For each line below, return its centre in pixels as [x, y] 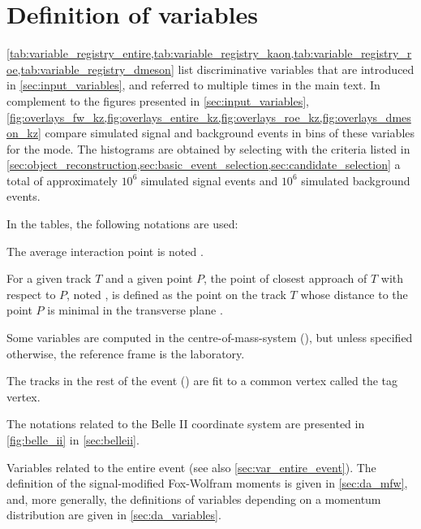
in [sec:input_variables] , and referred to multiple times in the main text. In [193, 85]
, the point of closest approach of [286, 278]
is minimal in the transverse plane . [135, 310]
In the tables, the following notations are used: [122, 224]
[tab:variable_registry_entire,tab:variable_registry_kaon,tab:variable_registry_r [209, 53]
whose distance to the [354, 294]
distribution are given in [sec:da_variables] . [114, 515]
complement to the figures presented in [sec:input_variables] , [158, 100]
